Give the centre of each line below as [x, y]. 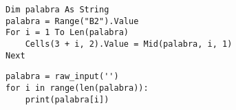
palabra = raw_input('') [62, 77]
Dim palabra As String [57, 10]
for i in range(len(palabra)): [77, 88]
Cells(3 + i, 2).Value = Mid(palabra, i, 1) [129, 44]
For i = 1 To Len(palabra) [67, 33]
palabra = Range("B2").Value [72, 21]
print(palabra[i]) [67, 99]
